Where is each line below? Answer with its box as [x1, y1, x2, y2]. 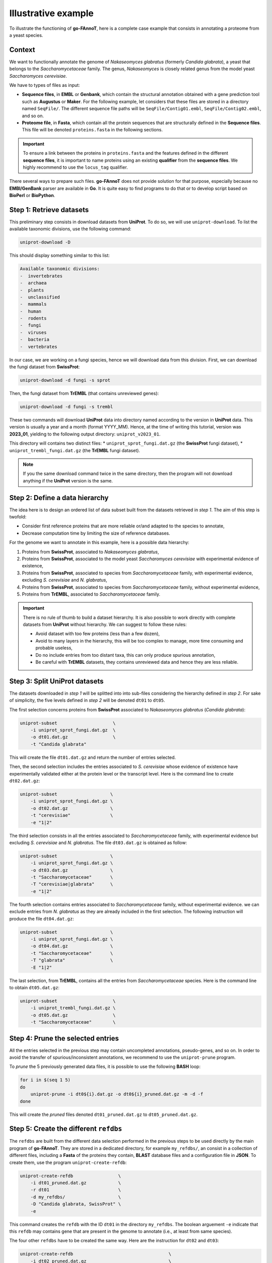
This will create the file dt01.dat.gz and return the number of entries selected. [9, 754, 176, 760]
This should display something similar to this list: [9, 253, 110, 259]
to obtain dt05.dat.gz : [9, 984, 60, 990]
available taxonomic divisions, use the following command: [9, 226, 131, 232]
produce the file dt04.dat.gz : [9, 915, 74, 921]
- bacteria [20, 336, 50, 343]
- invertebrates [20, 273, 63, 279]
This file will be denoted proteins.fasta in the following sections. [22, 127, 163, 133]
